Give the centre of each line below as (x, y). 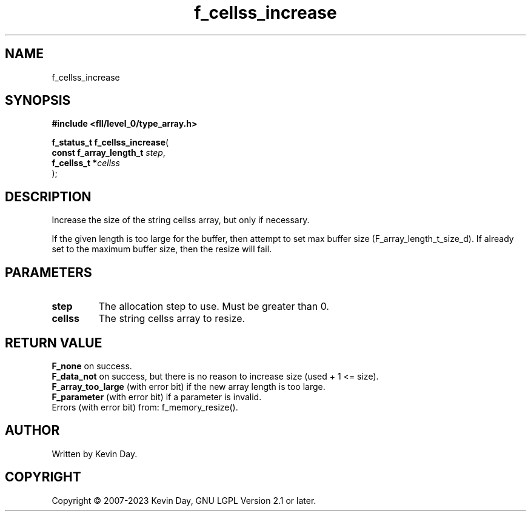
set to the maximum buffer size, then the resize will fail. (162, 249)
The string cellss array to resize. (172, 319)
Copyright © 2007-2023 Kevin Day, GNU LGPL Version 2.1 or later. (184, 500)
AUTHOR (32, 431)
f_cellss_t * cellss (86, 163)
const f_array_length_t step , (109, 153)
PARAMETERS (48, 272)
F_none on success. (92, 366)
